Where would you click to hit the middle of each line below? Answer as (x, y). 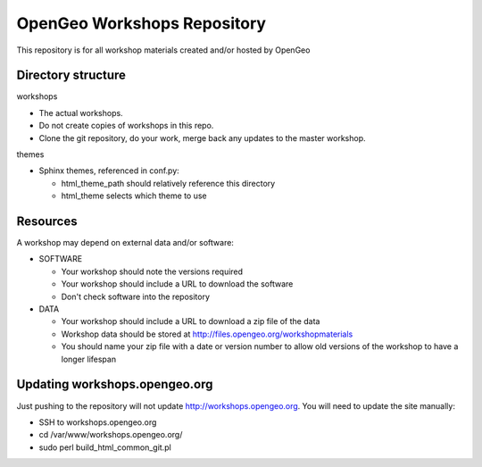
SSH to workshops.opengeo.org (98, 422)
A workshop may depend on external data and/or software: (125, 243)
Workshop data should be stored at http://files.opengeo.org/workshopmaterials (207, 334)
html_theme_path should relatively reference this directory (168, 183)
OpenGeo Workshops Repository (141, 23)
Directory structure (71, 75)
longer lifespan (88, 359)
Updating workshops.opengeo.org (115, 384)
